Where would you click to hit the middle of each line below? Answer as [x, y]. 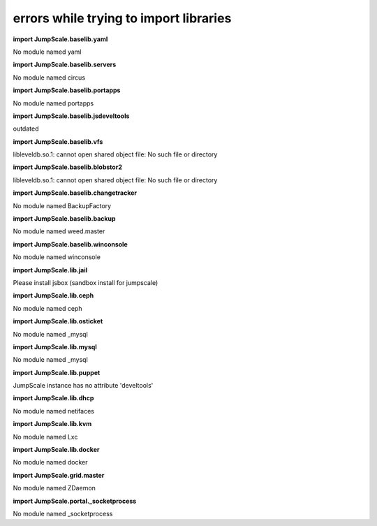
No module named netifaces [53, 411]
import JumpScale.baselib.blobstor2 [67, 167]
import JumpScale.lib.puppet [57, 372]
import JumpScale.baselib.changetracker [75, 193]
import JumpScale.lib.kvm [52, 424]
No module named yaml [47, 52]
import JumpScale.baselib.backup [64, 219]
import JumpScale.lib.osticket [58, 321]
